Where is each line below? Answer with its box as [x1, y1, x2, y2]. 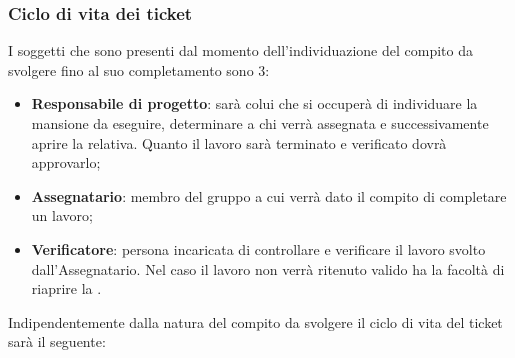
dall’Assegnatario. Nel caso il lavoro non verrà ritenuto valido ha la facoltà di [31, 258, 505, 279]
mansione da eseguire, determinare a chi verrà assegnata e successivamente [31, 113, 489, 133]
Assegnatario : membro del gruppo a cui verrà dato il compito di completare [31, 185, 507, 206]
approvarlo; [31, 152, 101, 173]
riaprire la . [31, 278, 102, 299]
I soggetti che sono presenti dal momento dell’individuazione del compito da [8, 40, 473, 61]
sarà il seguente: [8, 331, 106, 352]
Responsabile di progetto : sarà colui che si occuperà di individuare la [31, 93, 478, 114]
